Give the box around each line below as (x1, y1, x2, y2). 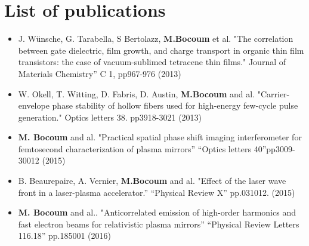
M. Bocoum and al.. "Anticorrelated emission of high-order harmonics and (18, 206, 296, 219)
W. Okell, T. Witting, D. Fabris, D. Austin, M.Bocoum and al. (18, 87, 255, 100)
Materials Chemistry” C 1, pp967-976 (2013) (18, 67, 181, 79)
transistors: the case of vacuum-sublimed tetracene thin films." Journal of (18, 56, 286, 68)
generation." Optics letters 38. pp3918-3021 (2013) (18, 110, 202, 123)
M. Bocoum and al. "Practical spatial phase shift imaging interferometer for (18, 131, 302, 143)
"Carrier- (257, 87, 290, 100)
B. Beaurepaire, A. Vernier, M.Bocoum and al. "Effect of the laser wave (18, 174, 286, 187)
